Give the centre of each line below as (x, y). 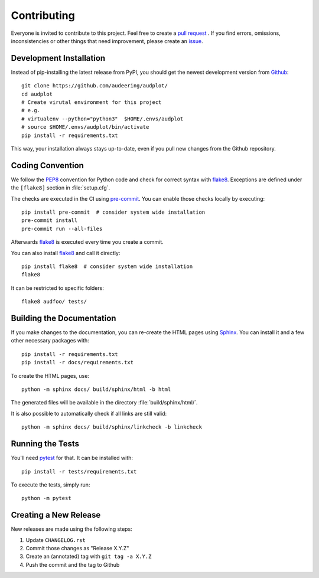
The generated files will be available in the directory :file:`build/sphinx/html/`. (104, 403)
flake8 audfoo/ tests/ (54, 302)
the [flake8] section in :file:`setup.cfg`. (61, 188)
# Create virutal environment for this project (92, 102)
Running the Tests (45, 444)
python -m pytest (46, 498)
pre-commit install (50, 221)
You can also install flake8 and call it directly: (66, 253)
